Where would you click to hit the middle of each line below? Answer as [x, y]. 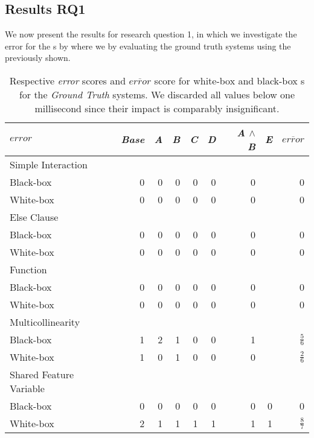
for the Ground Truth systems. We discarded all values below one [157, 94]
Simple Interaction [49, 164]
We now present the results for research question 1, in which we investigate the [151, 34]
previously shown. [38, 58]
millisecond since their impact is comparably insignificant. [157, 108]
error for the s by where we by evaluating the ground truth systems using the [148, 46]
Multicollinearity [45, 322]
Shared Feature [42, 374]
